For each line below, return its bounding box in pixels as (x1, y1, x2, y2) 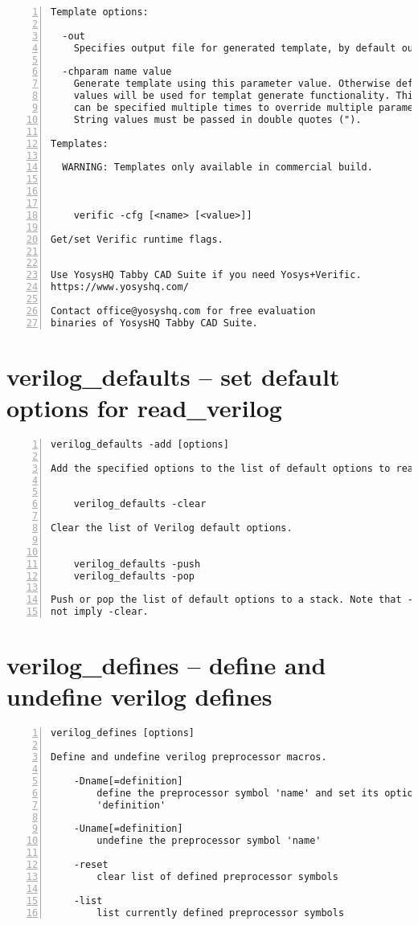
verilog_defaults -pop (73, 570, 195, 582)
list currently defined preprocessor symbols (96, 907, 345, 919)
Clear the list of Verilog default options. (51, 522, 293, 534)
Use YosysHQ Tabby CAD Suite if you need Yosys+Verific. (51, 269, 362, 281)
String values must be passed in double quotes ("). (73, 113, 362, 125)
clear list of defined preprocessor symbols (96, 870, 338, 882)
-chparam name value (62, 66, 172, 78)
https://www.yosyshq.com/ (51, 281, 189, 293)
